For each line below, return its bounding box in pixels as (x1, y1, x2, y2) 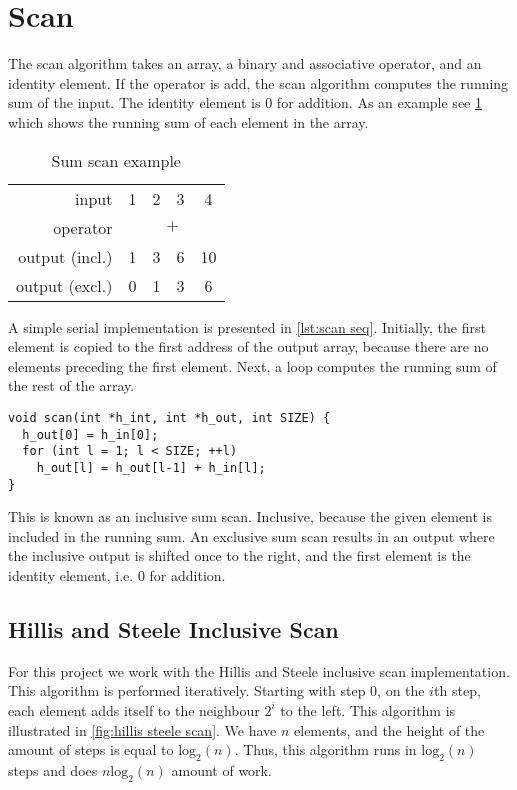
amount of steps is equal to (8, 739, 174, 760)
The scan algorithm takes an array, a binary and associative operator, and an (8, 53, 482, 74)
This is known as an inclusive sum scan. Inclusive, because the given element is (8, 506, 493, 527)
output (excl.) (16, 273, 113, 297)
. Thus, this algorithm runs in (234, 739, 417, 760)
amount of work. (171, 759, 272, 780)
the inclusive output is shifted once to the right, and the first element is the (8, 545, 471, 566)
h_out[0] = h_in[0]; (22, 427, 159, 442)
